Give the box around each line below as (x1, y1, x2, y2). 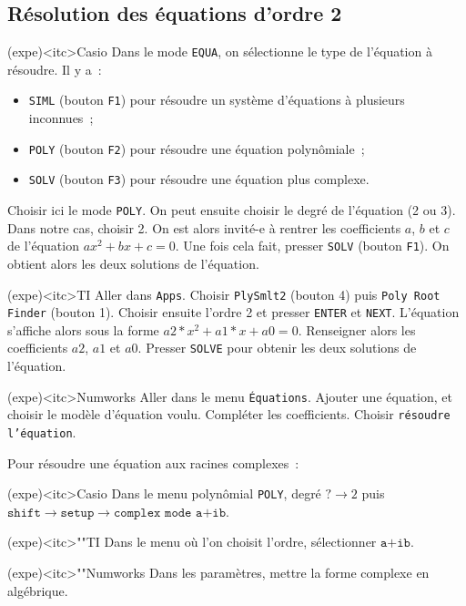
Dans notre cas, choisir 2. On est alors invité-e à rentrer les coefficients (7, 218, 401, 237)
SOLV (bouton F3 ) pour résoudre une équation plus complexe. (28, 169, 370, 189)
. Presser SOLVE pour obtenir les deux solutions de (137, 338, 417, 357)
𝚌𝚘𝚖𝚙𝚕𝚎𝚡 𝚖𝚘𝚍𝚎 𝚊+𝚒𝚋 (113, 506, 227, 519)
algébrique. (7, 580, 68, 600)
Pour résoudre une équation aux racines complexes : (7, 453, 299, 472)
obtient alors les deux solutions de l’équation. (7, 253, 259, 272)
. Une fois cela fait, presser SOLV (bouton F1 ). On (175, 236, 450, 255)
